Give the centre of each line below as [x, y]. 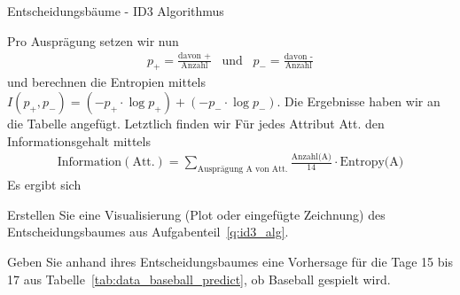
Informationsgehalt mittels [79, 140]
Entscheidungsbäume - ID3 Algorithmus [116, 11]
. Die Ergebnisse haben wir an [359, 101]
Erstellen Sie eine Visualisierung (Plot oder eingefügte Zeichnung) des [196, 214]
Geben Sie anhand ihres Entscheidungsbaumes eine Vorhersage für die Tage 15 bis [230, 262]
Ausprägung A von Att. [242, 170]
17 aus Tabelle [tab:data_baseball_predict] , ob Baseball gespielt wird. [199, 279]
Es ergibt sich [44, 185]
